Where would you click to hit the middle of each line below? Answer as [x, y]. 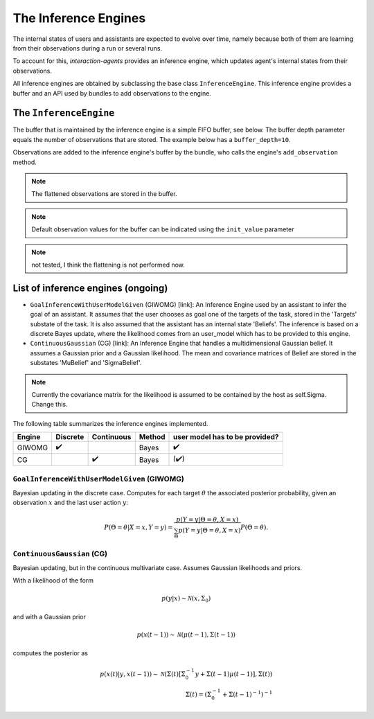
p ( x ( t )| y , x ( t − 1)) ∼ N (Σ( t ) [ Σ [143, 674]
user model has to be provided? [226, 437]
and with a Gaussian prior [49, 617]
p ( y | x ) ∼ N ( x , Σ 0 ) [186, 599]
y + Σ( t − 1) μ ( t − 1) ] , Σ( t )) [234, 674]
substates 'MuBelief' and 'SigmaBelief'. [86, 363]
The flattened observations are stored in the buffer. [104, 194]
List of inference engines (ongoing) [90, 288]
